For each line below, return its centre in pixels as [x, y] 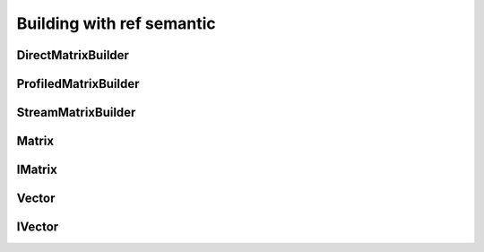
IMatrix [37, 170]
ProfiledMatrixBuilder [78, 84]
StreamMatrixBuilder [76, 113]
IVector [38, 227]
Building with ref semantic [116, 23]
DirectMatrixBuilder [73, 55]
